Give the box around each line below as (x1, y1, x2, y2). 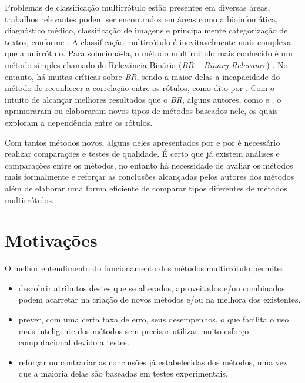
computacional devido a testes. (18, 336, 129, 348)
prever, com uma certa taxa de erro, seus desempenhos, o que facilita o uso (18, 313, 289, 325)
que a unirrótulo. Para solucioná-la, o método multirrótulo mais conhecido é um (5, 47, 293, 59)
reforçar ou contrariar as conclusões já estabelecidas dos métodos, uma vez (18, 355, 287, 368)
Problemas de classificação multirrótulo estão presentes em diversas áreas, (5, 1, 270, 13)
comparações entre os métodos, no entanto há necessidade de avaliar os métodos (5, 159, 293, 171)
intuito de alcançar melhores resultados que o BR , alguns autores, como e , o (5, 93, 281, 105)
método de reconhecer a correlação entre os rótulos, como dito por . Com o (5, 82, 274, 94)
